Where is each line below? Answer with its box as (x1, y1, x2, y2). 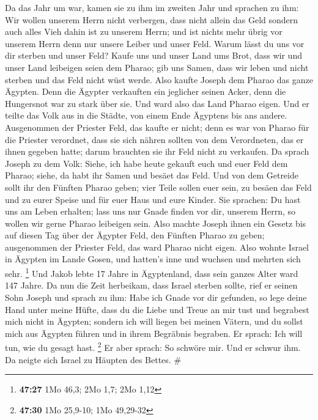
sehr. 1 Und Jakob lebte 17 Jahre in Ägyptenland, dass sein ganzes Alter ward (5, 265, 298, 279)
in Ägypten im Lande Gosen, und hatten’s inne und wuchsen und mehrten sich (5, 252, 301, 265)
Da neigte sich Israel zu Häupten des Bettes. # (5, 353, 182, 366)
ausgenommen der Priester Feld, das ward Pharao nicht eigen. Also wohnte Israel (5, 240, 309, 253)
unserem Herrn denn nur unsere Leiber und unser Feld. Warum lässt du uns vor (5, 37, 305, 50)
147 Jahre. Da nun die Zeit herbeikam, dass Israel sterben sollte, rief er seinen (5, 279, 298, 292)
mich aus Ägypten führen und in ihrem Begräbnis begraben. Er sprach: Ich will (5, 326, 303, 339)
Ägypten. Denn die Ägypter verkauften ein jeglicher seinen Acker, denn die (5, 85, 286, 98)
